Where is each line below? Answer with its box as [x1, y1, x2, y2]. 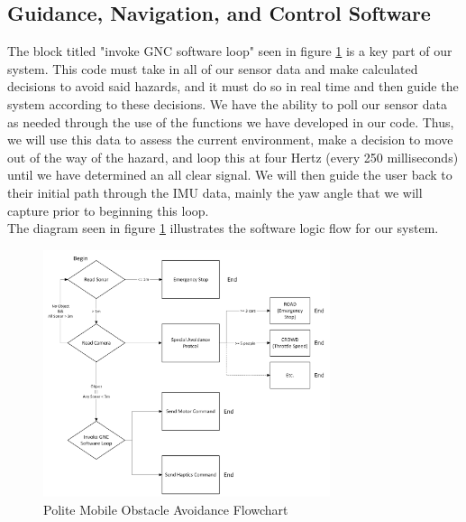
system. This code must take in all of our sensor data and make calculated [7, 59, 418, 78]
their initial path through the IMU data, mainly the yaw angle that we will [7, 182, 423, 201]
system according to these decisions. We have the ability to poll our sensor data [7, 94, 447, 113]
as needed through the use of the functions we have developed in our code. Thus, [7, 112, 454, 131]
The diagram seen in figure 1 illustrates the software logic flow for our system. [7, 219, 439, 238]
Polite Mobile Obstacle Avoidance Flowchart [43, 499, 288, 518]
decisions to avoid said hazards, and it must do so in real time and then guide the [7, 77, 459, 96]
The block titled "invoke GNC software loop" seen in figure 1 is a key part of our [7, 42, 452, 61]
